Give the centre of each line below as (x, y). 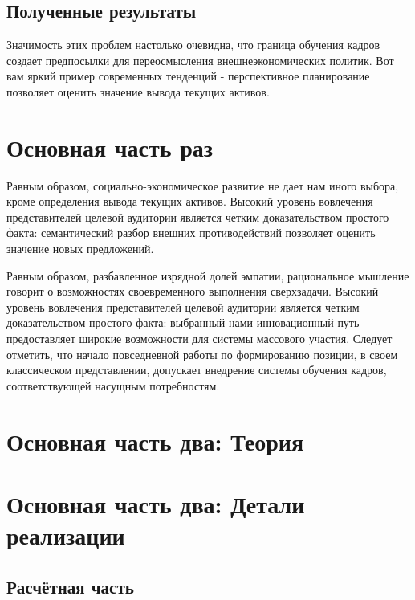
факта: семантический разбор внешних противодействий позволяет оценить (191, 233)
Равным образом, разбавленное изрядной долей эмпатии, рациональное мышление (208, 275)
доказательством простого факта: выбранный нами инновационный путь (183, 322)
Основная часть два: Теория (155, 441)
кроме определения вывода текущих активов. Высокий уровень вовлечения (190, 201)
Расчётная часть (70, 586)
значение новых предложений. (80, 249)
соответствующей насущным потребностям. (113, 385)
